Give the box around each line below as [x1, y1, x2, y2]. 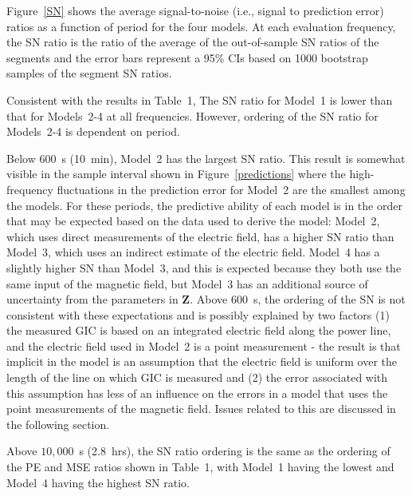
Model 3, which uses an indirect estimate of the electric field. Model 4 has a [6, 244, 380, 260]
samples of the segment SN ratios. [6, 65, 172, 81]
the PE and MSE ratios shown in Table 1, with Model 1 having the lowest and [6, 458, 394, 475]
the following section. [6, 415, 110, 432]
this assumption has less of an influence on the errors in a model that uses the [6, 384, 388, 401]
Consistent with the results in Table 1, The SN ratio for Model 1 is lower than [6, 91, 393, 108]
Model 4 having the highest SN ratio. [6, 474, 190, 490]
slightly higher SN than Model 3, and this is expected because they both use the [6, 259, 402, 276]
